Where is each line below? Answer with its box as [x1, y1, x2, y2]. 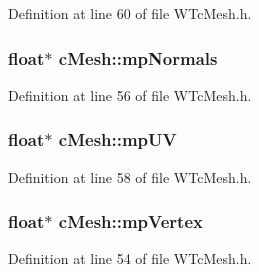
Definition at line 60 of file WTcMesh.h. [8, 3, 252, 23]
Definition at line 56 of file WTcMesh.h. [8, 84, 252, 105]
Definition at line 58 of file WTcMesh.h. [8, 166, 252, 187]
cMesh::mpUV [58, 127, 177, 152]
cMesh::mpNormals [58, 45, 218, 70]
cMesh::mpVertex [58, 209, 203, 234]
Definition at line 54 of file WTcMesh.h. [8, 248, 252, 269]
